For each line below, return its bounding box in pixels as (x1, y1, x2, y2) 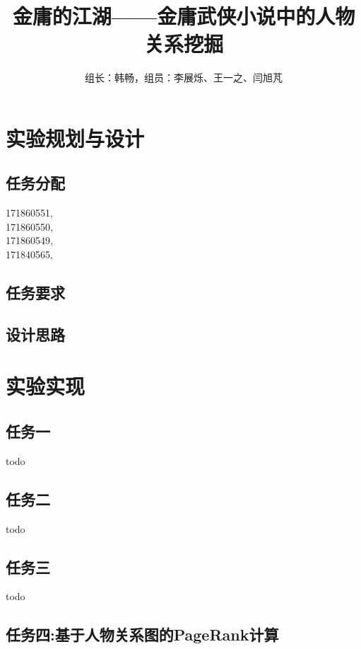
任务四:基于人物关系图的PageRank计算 (6, 624, 279, 645)
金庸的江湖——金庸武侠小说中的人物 (12, 1, 355, 30)
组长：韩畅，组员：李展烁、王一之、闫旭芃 (85, 70, 283, 85)
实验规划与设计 (6, 123, 145, 152)
